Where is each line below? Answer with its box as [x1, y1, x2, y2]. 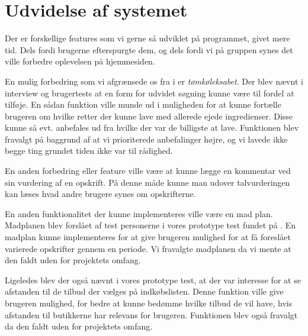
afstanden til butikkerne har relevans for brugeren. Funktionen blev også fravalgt [5, 308, 298, 321]
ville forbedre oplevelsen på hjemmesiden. [5, 55, 155, 67]
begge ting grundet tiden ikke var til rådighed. [5, 144, 173, 157]
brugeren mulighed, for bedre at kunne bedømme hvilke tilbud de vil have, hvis [5, 297, 293, 309]
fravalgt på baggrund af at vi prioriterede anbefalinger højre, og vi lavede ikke [5, 133, 288, 145]
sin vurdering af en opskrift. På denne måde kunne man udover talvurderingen [5, 176, 290, 188]
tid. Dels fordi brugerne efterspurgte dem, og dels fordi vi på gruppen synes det [5, 43, 293, 56]
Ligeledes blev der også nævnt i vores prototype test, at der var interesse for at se [5, 273, 301, 286]
